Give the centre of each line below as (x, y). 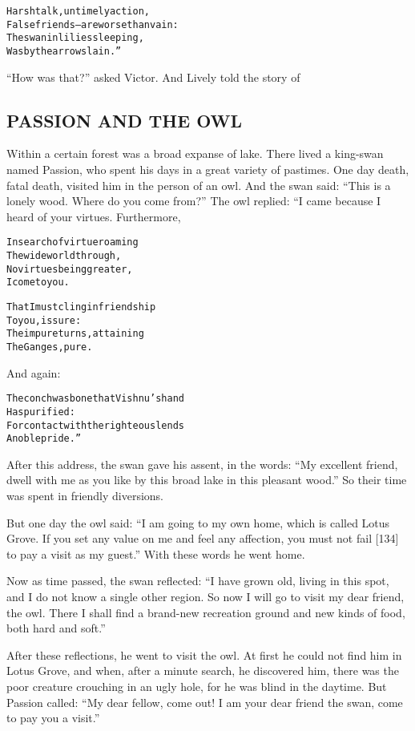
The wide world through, (64, 256)
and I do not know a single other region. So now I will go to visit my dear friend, (205, 597)
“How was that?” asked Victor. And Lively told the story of (153, 77)
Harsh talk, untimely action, (78, 11)
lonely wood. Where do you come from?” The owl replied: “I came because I (194, 201)
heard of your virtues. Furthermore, (94, 216)
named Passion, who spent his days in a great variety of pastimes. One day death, (208, 170)
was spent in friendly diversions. (85, 496)
